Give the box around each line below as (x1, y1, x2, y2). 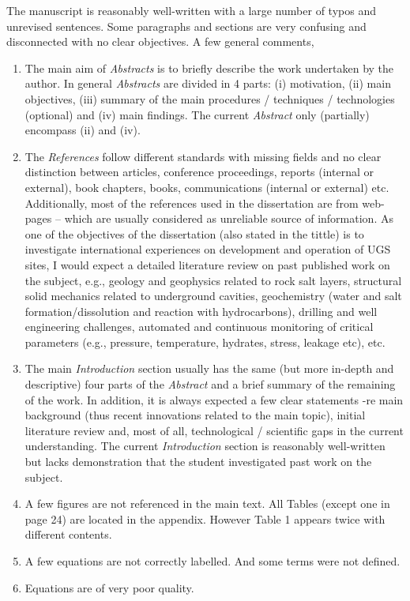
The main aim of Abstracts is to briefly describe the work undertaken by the (24, 59, 394, 76)
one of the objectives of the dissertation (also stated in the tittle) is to (24, 225, 364, 242)
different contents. (24, 526, 112, 543)
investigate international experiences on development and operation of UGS (24, 241, 391, 257)
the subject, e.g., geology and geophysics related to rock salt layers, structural (24, 272, 402, 288)
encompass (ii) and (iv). (24, 122, 141, 138)
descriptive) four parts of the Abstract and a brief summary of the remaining (24, 376, 396, 393)
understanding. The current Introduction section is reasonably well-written (24, 438, 386, 454)
